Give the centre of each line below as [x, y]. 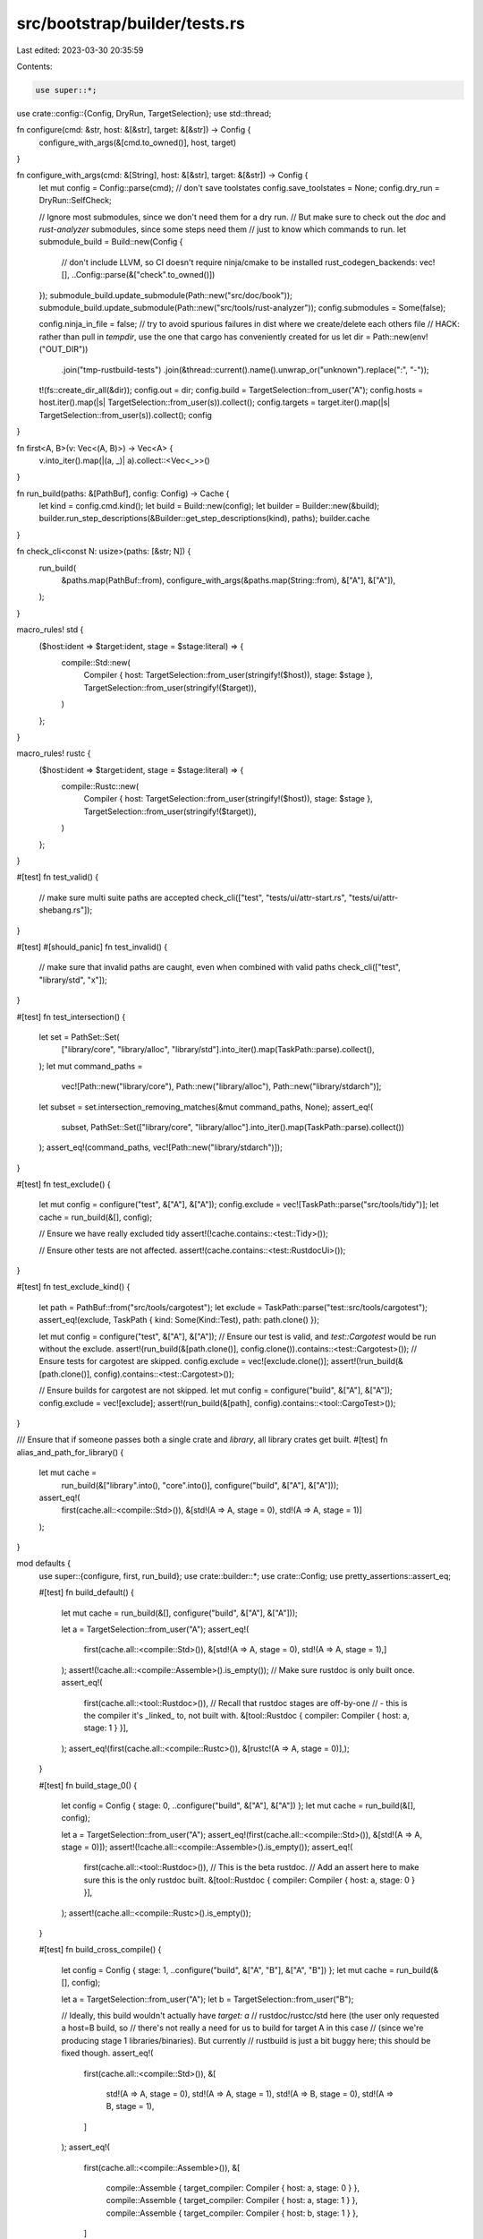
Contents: [34, 66]
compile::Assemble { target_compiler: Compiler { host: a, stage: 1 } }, [232, 2200]
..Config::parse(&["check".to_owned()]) [144, 275]
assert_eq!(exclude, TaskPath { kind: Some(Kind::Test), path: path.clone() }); [179, 1320]
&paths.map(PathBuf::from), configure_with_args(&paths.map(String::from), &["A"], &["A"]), [229, 580]
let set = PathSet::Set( [79, 1037]
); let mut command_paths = [91, 1066]
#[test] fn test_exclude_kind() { [73, 1287]
